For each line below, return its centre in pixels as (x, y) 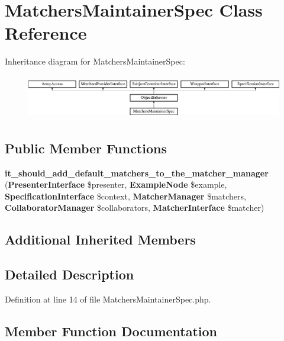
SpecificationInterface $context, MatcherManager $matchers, (125, 196)
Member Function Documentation (111, 331)
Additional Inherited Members (100, 239)
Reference (46, 33)
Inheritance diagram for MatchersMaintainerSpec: (95, 61)
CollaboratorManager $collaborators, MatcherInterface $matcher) (135, 208)
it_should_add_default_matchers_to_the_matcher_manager (137, 173)
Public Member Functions (86, 148)
